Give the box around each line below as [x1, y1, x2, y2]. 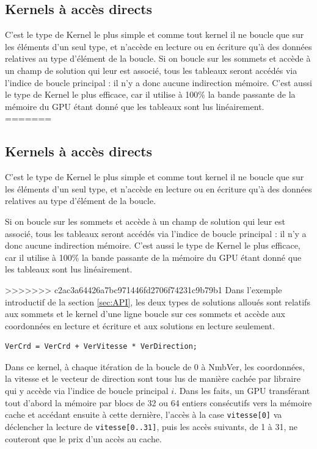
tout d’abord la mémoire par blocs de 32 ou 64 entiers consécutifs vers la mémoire [5, 396, 312, 409]
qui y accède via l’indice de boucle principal [5, 384, 169, 397]
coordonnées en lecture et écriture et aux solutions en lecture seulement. [5, 319, 275, 332]
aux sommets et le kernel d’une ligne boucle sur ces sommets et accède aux [5, 307, 285, 320]
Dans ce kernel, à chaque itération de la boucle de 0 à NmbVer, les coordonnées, [5, 360, 305, 373]
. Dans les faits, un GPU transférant [174, 384, 310, 397]
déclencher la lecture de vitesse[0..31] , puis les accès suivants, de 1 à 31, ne [5, 420, 298, 433]
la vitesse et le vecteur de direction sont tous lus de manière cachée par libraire [5, 372, 301, 385]
